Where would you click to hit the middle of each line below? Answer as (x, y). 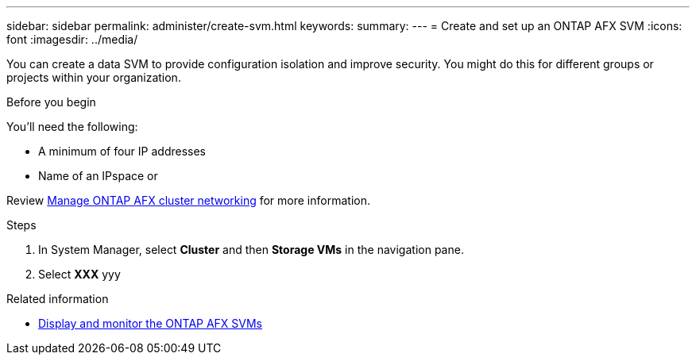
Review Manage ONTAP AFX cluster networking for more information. (188, 200)
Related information (58, 299)
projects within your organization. (94, 77)
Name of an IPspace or (98, 176)
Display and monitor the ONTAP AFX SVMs (151, 323)
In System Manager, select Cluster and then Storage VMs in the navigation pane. (251, 250)
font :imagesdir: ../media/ (72, 39)
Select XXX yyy (79, 274)
